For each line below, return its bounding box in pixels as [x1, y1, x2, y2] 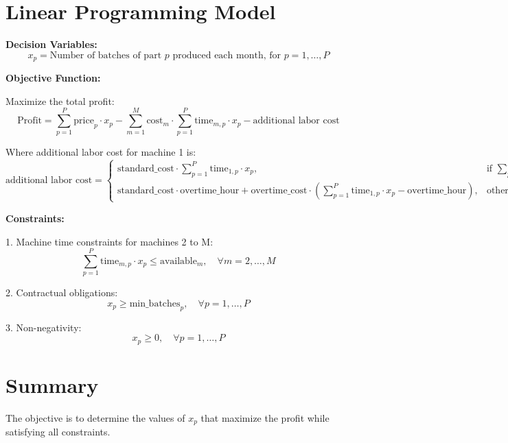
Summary [5, 370, 99, 398]
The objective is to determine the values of [5, 410, 185, 424]
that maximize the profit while [200, 410, 330, 424]
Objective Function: [5, 71, 101, 85]
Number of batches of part [49, 50, 162, 60]
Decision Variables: [5, 37, 97, 51]
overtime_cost [251, 185, 308, 195]
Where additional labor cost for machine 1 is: [5, 145, 196, 159]
